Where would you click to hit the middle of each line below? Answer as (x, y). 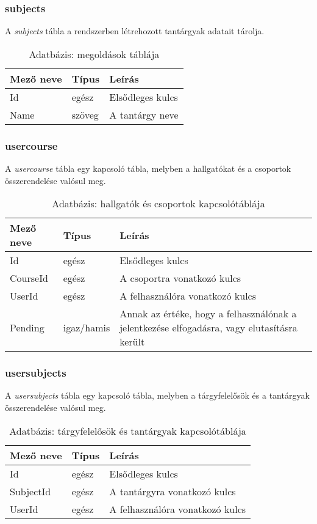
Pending (27, 328)
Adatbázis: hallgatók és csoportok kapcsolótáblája (158, 204)
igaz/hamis (87, 328)
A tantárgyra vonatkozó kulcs (173, 491)
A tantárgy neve (144, 114)
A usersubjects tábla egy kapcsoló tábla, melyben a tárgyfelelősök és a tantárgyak (157, 395)
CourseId (29, 278)
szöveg (85, 114)
